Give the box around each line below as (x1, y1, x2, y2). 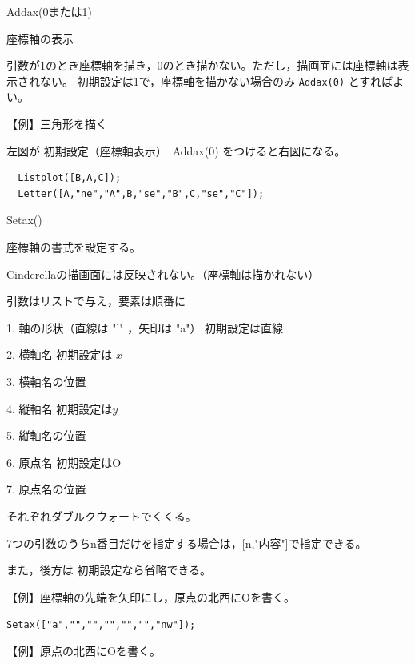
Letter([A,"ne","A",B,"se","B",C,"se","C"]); (18, 187, 265, 199)
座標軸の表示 (6, 30, 74, 46)
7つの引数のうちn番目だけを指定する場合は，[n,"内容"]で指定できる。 (6, 534, 367, 551)
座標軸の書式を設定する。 (6, 239, 141, 255)
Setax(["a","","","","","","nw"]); (6, 619, 196, 631)
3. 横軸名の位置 (6, 372, 86, 389)
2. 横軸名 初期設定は (6, 346, 113, 363)
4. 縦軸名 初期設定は (6, 400, 113, 417)
